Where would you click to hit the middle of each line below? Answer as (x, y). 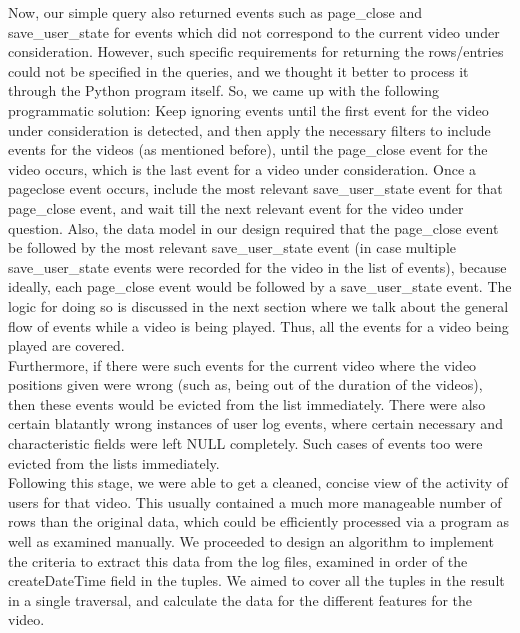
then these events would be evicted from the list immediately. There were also (247, 403)
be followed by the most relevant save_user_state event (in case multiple (232, 247)
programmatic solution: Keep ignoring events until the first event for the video (248, 109)
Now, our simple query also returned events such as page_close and (215, 12)
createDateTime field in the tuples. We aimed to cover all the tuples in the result (256, 580)
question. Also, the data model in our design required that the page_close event (253, 227)
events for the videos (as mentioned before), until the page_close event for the (248, 149)
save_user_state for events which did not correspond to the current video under (254, 31)
